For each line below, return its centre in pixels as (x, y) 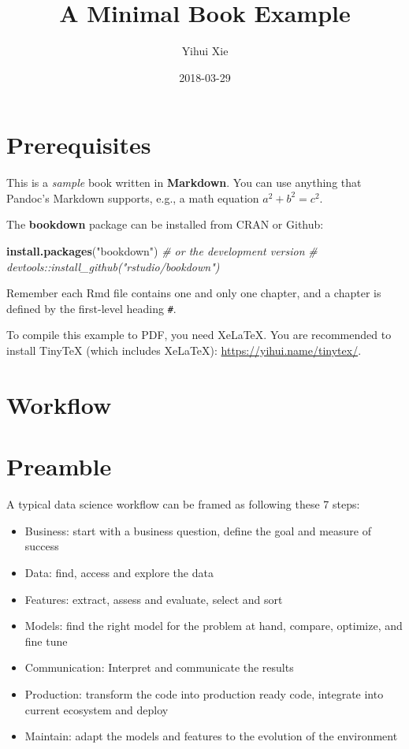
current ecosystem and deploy (97, 709)
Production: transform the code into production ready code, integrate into (204, 693)
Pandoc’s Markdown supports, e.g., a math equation (133, 197)
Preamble (59, 466)
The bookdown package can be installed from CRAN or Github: (165, 224)
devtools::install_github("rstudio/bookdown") (113, 266)
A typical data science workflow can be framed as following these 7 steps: (183, 504)
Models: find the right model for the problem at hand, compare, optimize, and (214, 626)
